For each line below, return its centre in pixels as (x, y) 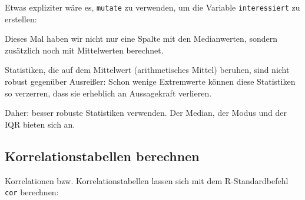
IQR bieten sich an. (40, 124)
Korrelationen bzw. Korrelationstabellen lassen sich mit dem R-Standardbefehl (147, 180)
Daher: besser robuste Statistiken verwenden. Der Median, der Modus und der (146, 113)
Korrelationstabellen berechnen (102, 156)
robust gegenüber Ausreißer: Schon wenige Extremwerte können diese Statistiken (150, 81)
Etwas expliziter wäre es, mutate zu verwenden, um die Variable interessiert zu (152, 7)
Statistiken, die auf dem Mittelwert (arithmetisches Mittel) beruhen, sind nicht (147, 70)
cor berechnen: (32, 192)
